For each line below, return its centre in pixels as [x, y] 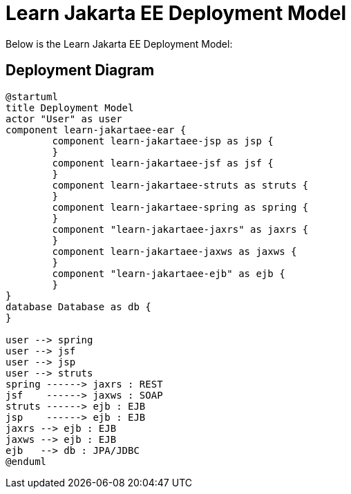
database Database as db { [78, 306]
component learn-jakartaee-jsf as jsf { [163, 163]
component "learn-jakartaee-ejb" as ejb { [169, 273]
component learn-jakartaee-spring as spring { [180, 207]
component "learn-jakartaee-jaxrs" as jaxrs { [180, 229]
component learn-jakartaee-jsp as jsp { [163, 141]
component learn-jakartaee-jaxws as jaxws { [174, 251]
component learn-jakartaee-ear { [96, 130]
